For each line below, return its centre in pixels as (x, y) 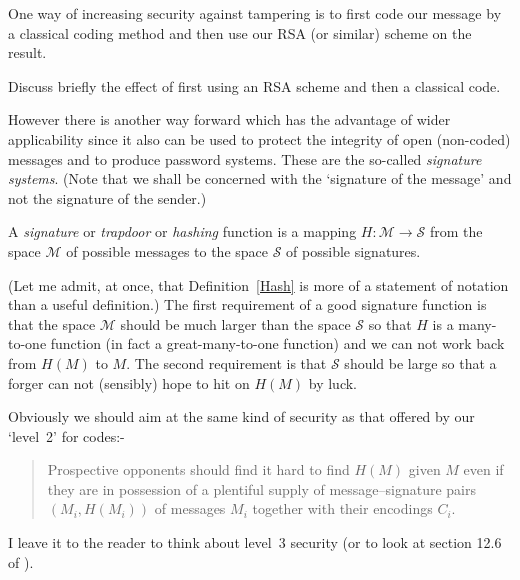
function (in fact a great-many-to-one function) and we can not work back (277, 343)
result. (27, 52)
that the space (52, 323)
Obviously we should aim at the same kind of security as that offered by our (241, 416)
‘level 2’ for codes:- (66, 435)
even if (483, 469)
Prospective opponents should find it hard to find (198, 469)
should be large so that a (420, 362)
